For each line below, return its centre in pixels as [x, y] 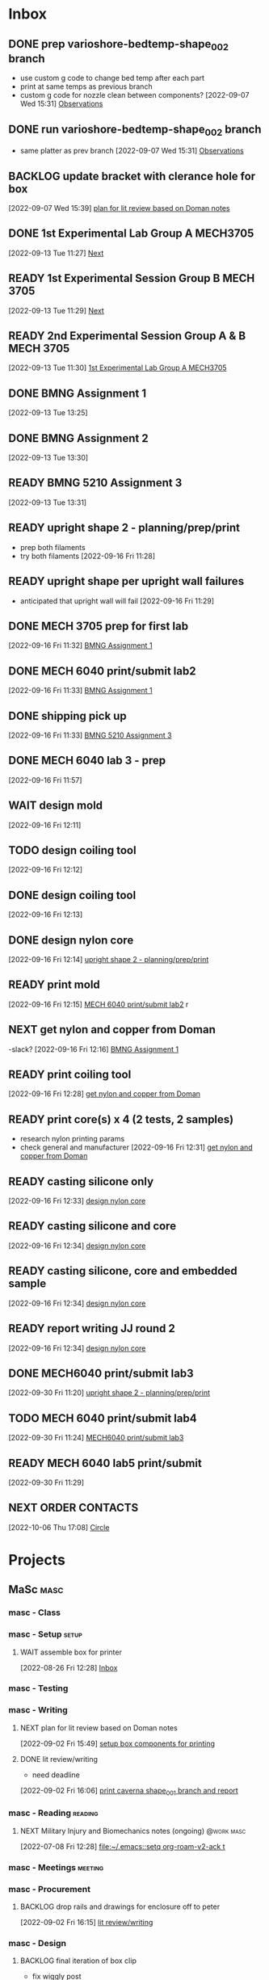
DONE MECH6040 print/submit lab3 [101, 1373]
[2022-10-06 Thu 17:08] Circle [59, 1527]
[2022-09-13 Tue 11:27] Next [56, 253]
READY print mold [55, 985]
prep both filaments [53, 547]
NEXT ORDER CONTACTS [74, 1508]
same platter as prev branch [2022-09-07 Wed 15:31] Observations [132, 151]
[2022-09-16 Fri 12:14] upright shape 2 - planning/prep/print [109, 959]
